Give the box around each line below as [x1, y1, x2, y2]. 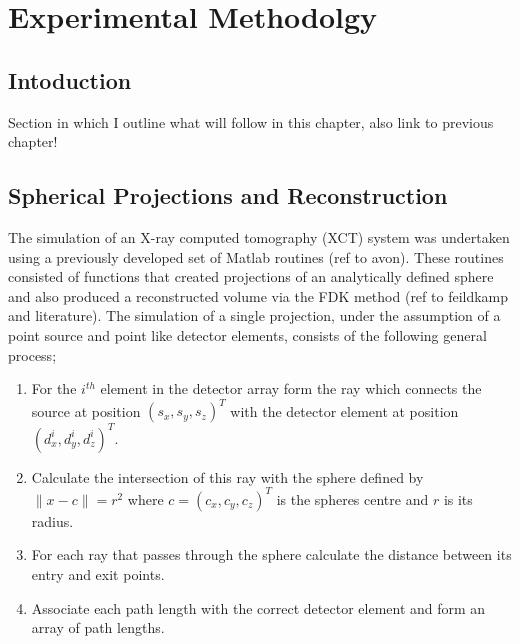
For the [31, 378, 77, 399]
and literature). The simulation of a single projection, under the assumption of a [8, 305, 501, 326]
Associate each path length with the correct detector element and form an [31, 597, 486, 618]
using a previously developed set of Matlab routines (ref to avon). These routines [8, 246, 504, 267]
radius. [31, 510, 74, 531]
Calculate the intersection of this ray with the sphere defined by [31, 466, 424, 487]
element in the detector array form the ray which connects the [100, 378, 482, 399]
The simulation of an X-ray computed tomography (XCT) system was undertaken [8, 226, 510, 247]
